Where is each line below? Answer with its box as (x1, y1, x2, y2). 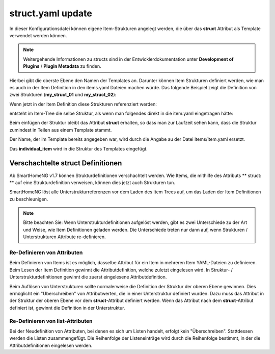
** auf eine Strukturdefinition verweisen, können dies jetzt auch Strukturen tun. (9, 179, 176, 186)
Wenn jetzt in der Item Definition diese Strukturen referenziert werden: (9, 101, 157, 107)
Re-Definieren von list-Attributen (9, 317, 93, 324)
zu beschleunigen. (9, 196, 48, 202)
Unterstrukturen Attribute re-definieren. (23, 234, 106, 240)
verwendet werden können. (9, 32, 67, 38)
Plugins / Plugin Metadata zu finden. (23, 63, 101, 69)
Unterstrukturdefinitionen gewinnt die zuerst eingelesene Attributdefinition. (9, 274, 167, 280)
